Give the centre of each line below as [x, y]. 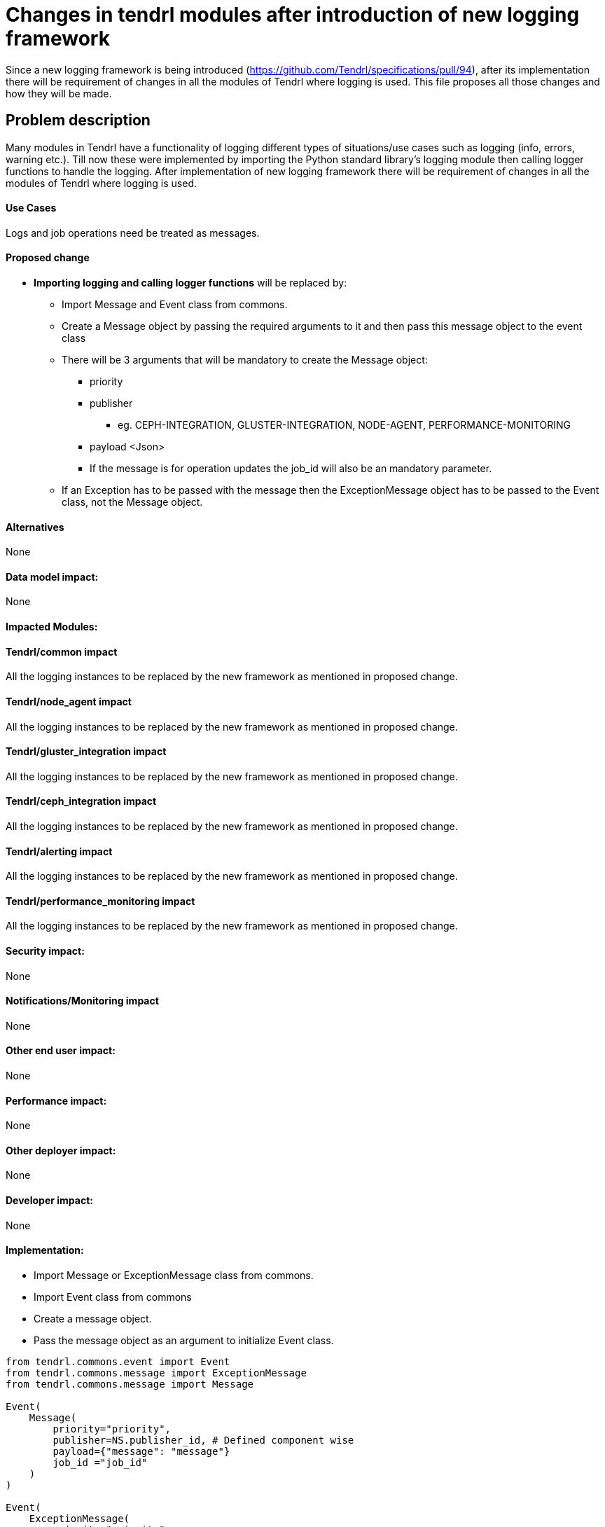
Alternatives [35, 527]
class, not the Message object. [132, 502]
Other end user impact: [61, 1051]
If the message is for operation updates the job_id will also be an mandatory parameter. [291, 469]
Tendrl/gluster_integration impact [86, 752]
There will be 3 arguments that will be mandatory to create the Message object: [245, 360]
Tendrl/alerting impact [59, 851]
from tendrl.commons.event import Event [118, 1361]
